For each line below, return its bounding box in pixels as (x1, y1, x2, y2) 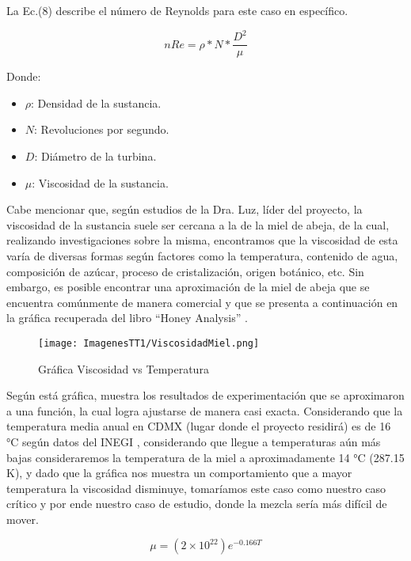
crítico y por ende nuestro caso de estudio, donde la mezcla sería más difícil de (6, 495, 387, 512)
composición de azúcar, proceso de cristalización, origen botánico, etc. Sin (6, 263, 364, 279)
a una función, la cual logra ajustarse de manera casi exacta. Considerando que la (6, 402, 403, 419)
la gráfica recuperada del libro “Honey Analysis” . (6, 309, 248, 326)
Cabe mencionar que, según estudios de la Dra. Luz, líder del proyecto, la (6, 201, 363, 218)
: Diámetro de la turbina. (34, 147, 157, 164)
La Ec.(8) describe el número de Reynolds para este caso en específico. (6, 2, 348, 18)
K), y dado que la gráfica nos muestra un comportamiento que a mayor (6, 464, 352, 481)
